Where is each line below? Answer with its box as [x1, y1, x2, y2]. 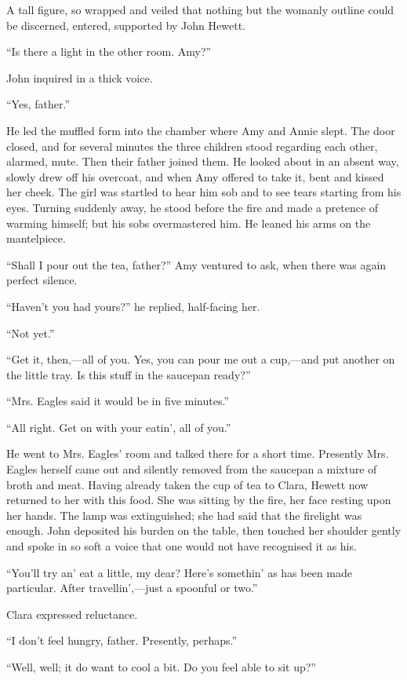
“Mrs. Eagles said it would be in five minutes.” [6, 393, 230, 409]
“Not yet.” [6, 324, 55, 341]
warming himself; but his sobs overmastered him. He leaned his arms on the [6, 214, 371, 231]
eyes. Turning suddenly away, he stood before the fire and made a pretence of [6, 199, 379, 215]
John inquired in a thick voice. [6, 69, 153, 86]
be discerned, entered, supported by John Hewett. [6, 16, 245, 33]
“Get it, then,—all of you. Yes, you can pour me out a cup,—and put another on [6, 351, 395, 367]
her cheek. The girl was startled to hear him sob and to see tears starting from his [6, 184, 402, 200]
